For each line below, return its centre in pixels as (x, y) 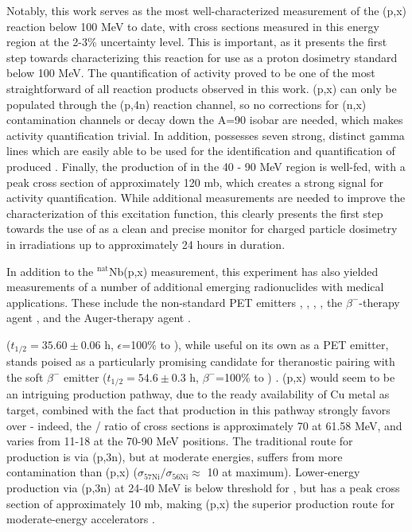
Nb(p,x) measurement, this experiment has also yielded (243, 271)
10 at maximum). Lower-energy (284, 472)
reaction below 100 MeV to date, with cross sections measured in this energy (193, 26)
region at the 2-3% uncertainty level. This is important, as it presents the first (197, 42)
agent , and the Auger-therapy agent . (99, 318)
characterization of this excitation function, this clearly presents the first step (195, 213)
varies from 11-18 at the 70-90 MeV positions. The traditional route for (180, 441)
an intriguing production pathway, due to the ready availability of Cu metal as (198, 394)
